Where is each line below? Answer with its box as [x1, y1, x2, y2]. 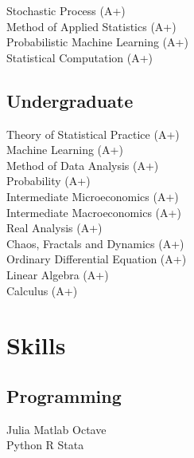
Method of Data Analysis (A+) [6, 156, 159, 173]
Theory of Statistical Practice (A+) [6, 125, 180, 142]
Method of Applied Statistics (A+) [6, 18, 177, 34]
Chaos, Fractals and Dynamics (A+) [6, 235, 184, 251]
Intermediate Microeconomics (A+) [6, 188, 179, 204]
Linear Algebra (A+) [6, 266, 109, 282]
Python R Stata [6, 436, 84, 453]
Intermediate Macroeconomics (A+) [6, 203, 181, 220]
